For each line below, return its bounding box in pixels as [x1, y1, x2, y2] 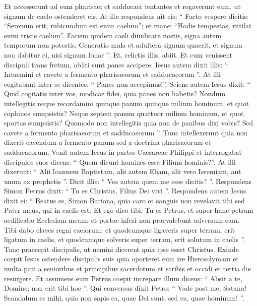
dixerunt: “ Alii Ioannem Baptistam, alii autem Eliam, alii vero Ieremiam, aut [4, 166, 241, 177]
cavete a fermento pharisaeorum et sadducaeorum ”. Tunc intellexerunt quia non [4, 127, 248, 137]
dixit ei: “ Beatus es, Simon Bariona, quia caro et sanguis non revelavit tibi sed [4, 195, 245, 205]
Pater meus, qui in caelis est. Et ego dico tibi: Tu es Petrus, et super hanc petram [4, 205, 254, 215]
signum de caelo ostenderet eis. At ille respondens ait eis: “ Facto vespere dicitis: [4, 10, 249, 21]
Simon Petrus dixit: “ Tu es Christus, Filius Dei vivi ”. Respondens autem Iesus [4, 185, 246, 196]
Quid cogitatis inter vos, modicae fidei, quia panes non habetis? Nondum [4, 88, 226, 99]
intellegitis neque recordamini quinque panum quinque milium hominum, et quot [4, 98, 249, 108]
